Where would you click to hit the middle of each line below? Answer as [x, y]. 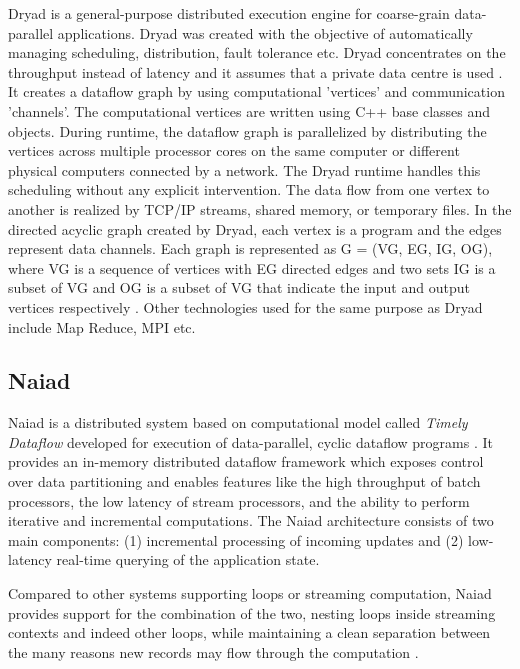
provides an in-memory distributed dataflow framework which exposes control [246, 461]
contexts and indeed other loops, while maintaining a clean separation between [249, 632]
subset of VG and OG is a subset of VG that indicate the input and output [239, 287]
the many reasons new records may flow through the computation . [213, 651]
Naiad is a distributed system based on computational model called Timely [238, 422]
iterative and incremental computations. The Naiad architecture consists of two [251, 520]
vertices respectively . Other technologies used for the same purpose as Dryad [245, 306]
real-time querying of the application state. [188, 559]
